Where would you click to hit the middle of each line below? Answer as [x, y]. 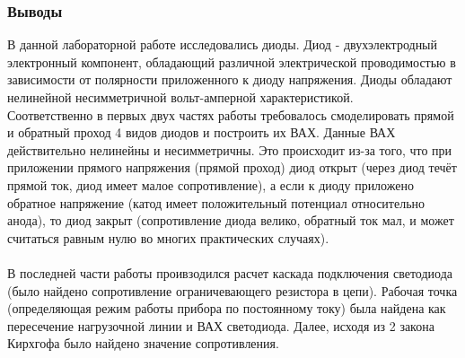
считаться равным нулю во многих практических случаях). [168, 237]
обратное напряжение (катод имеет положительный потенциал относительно [216, 202]
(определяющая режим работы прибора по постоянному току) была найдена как [227, 308]
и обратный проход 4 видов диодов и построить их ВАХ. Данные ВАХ [202, 132]
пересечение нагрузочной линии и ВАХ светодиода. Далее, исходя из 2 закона [221, 325]
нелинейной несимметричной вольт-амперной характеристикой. [180, 97]
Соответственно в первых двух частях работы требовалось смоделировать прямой [231, 114]
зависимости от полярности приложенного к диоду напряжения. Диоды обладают [230, 79]
